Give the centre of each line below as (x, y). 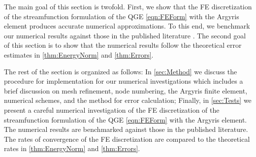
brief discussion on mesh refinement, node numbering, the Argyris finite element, (126, 90)
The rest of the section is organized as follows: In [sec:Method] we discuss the (121, 71)
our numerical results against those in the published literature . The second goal (125, 35)
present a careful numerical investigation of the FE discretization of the (112, 110)
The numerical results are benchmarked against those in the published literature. (126, 129)
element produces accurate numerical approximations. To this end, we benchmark (127, 26)
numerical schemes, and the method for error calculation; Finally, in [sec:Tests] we (128, 100)
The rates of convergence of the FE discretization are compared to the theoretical (127, 139)
